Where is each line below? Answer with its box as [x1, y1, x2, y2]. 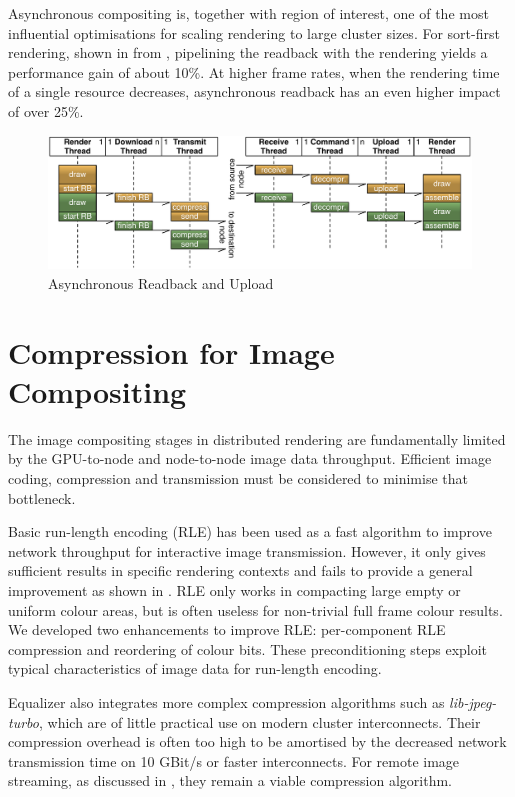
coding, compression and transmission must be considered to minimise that [8, 467, 468, 488]
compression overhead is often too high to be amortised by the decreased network [8, 731, 507, 752]
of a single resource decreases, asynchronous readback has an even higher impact [8, 81, 501, 102]
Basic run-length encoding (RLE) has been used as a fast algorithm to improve [8, 521, 492, 542]
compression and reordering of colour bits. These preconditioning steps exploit [8, 638, 488, 659]
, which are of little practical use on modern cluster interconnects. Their [38, 711, 481, 732]
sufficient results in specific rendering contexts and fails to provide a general [8, 560, 473, 581]
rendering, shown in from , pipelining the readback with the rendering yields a [8, 42, 488, 63]
